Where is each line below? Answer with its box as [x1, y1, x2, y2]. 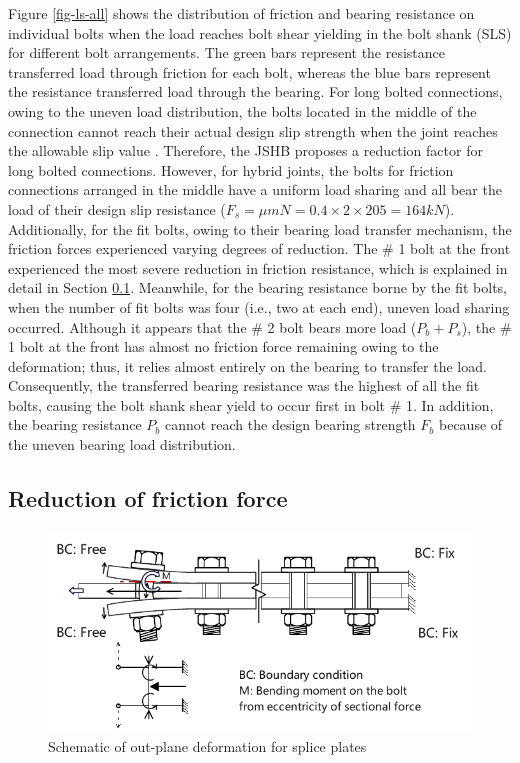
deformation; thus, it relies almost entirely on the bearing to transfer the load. [8, 355, 487, 376]
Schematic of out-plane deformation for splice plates [48, 735, 367, 756]
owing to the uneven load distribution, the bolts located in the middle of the [8, 100, 477, 121]
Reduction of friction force [8, 483, 288, 514]
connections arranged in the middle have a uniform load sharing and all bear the [8, 179, 502, 200]
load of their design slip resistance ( [8, 198, 226, 219]
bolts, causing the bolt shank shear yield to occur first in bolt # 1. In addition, [8, 394, 494, 415]
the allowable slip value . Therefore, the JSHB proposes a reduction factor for [8, 140, 483, 161]
